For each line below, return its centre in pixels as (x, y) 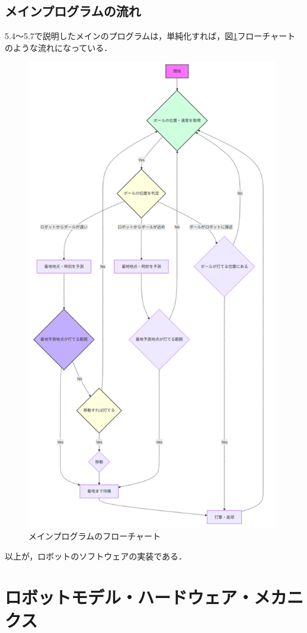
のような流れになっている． (59, 47)
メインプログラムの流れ (73, 11)
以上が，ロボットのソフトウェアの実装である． (96, 556)
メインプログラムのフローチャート (95, 536)
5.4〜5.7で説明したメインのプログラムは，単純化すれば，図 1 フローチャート (150, 36)
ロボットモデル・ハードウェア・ (129, 597)
